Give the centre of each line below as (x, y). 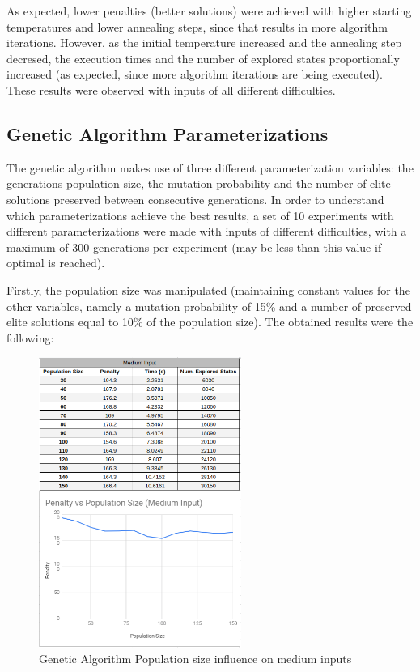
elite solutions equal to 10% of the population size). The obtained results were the (210, 322)
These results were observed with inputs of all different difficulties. (171, 89)
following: (30, 337)
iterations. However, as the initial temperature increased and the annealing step (204, 43)
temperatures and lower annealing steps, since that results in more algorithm (197, 26)
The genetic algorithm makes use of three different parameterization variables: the (210, 167)
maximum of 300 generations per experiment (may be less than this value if (194, 247)
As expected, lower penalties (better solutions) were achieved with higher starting (209, 11)
